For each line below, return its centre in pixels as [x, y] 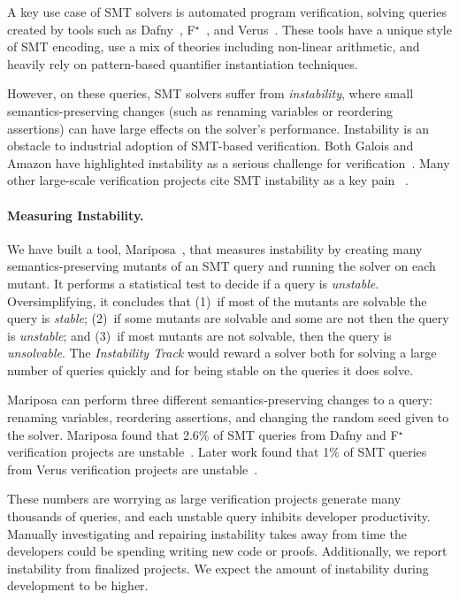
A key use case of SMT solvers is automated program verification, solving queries [227, 12]
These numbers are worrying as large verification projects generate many [204, 499]
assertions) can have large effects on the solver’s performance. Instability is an [218, 128]
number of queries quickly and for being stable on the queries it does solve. [210, 369]
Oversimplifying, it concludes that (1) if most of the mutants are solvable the [217, 300]
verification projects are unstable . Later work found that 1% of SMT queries [217, 452]
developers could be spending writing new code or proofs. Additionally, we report [227, 551]
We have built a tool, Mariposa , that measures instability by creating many [215, 248]
